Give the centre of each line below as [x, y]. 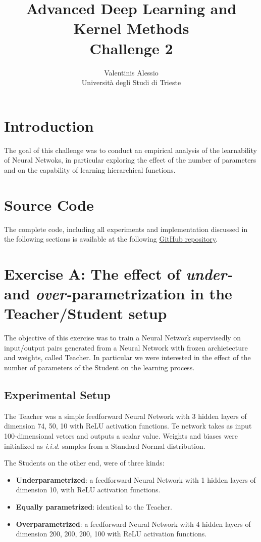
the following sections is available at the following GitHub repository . [111, 239]
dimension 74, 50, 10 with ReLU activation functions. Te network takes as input [128, 426]
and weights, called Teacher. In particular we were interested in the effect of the [127, 357]
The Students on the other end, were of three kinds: [84, 463]
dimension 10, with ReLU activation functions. [88, 490]
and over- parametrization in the [118, 294]
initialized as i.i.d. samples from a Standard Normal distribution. [105, 446]
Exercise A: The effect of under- [118, 274]
